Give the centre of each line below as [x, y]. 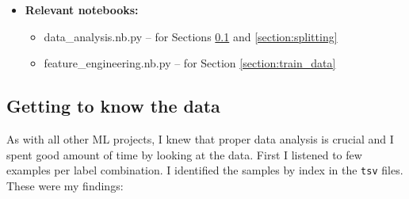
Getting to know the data [113, 106]
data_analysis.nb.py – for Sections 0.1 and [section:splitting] [191, 36]
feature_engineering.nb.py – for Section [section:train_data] [190, 63]
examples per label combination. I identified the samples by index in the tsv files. [205, 170]
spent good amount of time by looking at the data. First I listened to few [184, 154]
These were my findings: [65, 185]
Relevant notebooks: [82, 10]
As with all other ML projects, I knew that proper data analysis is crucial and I [200, 138]
